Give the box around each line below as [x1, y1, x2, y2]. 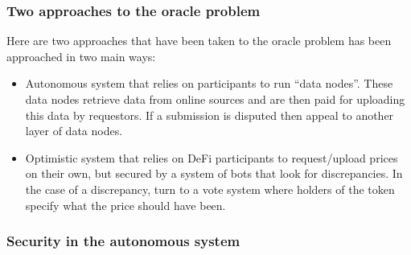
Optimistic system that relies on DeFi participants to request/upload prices [25, 149, 398, 166]
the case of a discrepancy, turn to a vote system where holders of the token [25, 180, 395, 197]
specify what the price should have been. [25, 196, 226, 213]
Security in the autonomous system [6, 231, 240, 251]
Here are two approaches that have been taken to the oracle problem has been [6, 32, 392, 49]
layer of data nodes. [25, 122, 123, 139]
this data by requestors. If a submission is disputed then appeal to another [25, 106, 394, 123]
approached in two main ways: [6, 47, 156, 64]
